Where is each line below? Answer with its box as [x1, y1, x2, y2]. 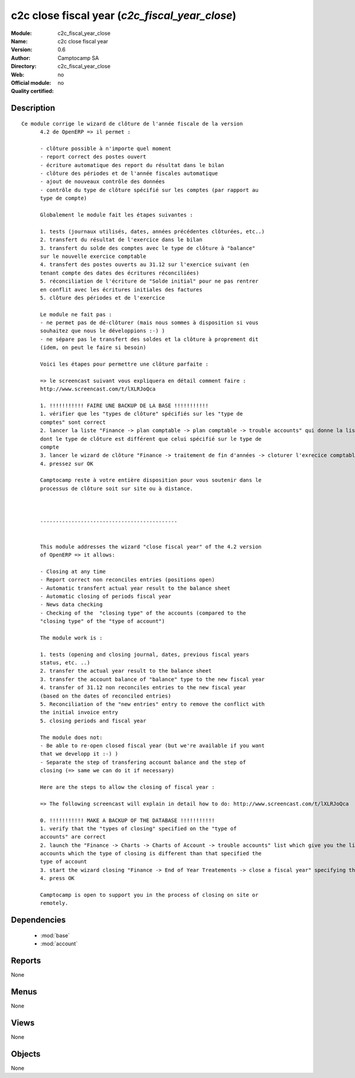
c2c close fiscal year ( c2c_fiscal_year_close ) [11, 9, 237, 22]
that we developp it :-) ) [40, 750, 118, 757]
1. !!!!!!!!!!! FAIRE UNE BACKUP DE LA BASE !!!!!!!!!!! [40, 402, 209, 409]
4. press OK [40, 875, 75, 882]
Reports [11, 956, 41, 966]
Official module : [11, 79, 51, 86]
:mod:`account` [40, 940, 78, 948]
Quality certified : [11, 88, 54, 95]
